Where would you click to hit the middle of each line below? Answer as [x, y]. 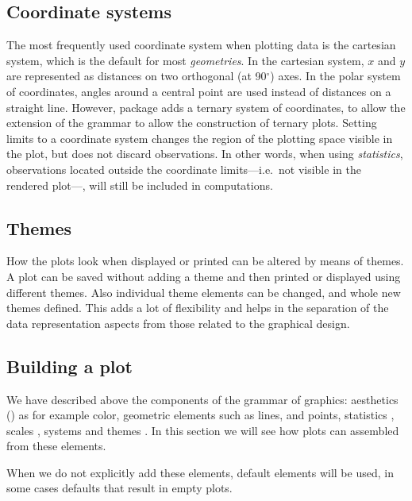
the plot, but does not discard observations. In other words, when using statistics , [205, 154]
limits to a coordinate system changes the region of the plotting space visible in [200, 138]
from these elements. [56, 446]
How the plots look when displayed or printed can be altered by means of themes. [205, 261]
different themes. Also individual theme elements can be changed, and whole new [204, 292]
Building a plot [70, 366]
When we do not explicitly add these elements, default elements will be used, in [200, 472]
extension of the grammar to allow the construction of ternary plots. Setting [192, 123]
